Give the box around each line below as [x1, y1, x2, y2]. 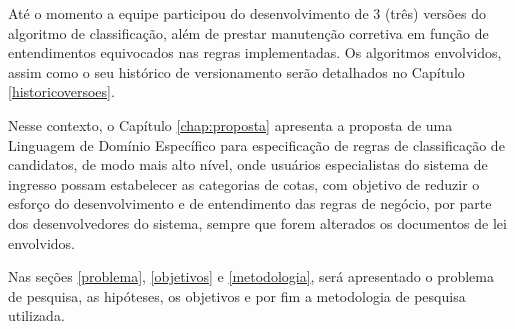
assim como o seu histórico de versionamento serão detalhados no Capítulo [8, 61, 465, 82]
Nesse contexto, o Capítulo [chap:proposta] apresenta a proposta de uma [8, 114, 453, 135]
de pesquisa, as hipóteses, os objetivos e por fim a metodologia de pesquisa [8, 285, 466, 306]
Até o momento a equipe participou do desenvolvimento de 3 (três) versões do [8, 3, 486, 23]
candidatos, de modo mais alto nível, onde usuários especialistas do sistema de [8, 154, 488, 175]
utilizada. [8, 305, 65, 326]
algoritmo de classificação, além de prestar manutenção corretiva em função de [8, 22, 489, 43]
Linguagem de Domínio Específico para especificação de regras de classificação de [8, 134, 505, 155]
